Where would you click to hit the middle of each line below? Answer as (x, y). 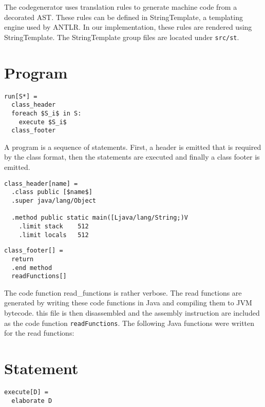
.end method (32, 268)
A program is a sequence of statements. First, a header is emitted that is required (133, 147)
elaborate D (32, 401)
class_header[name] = (41, 183)
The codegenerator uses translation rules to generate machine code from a (121, 7)
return (23, 259)
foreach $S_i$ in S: (46, 113)
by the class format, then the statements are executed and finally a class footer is (132, 157)
